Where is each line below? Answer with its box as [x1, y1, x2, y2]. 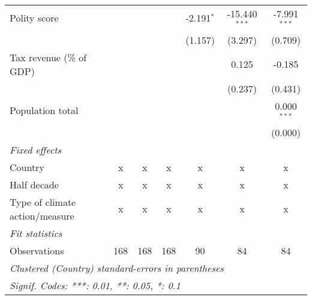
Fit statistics [10, 226, 62, 240]
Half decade [10, 177, 59, 191]
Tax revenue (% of [10, 50, 87, 64]
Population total [10, 103, 79, 118]
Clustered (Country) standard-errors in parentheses [10, 260, 224, 275]
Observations [10, 243, 64, 257]
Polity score [10, 11, 59, 25]
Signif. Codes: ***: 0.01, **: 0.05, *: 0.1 [10, 278, 181, 292]
